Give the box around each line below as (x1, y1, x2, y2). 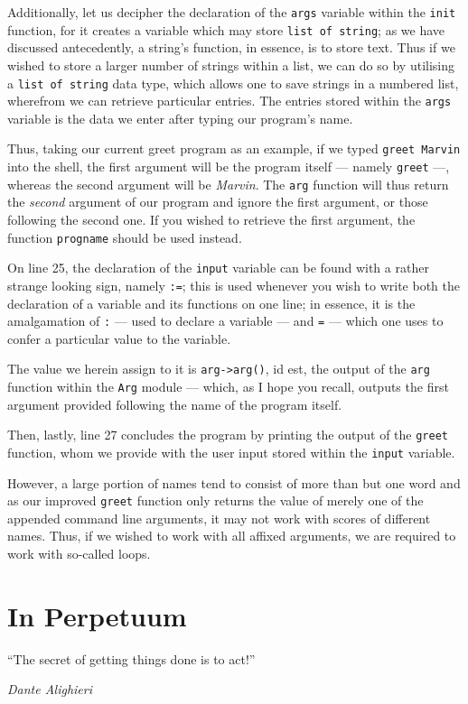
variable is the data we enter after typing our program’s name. (7, 108, 353, 127)
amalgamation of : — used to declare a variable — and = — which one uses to (7, 311, 444, 330)
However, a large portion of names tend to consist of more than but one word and (7, 473, 461, 492)
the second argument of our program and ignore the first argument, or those (7, 192, 428, 211)
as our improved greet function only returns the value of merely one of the (7, 491, 424, 510)
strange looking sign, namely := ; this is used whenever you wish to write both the (7, 275, 461, 294)
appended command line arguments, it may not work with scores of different (7, 508, 431, 527)
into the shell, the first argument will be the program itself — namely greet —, (7, 157, 450, 176)
